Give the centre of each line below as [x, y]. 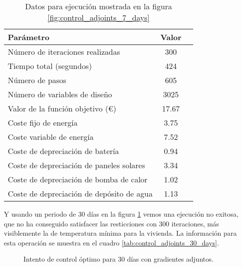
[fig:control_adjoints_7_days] [99, 17]
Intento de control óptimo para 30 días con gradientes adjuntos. [119, 259]
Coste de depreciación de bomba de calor [78, 179]
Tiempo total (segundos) [50, 66]
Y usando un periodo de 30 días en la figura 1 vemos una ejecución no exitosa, [121, 214]
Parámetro [29, 37]
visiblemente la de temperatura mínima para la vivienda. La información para [121, 233]
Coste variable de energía [51, 137]
